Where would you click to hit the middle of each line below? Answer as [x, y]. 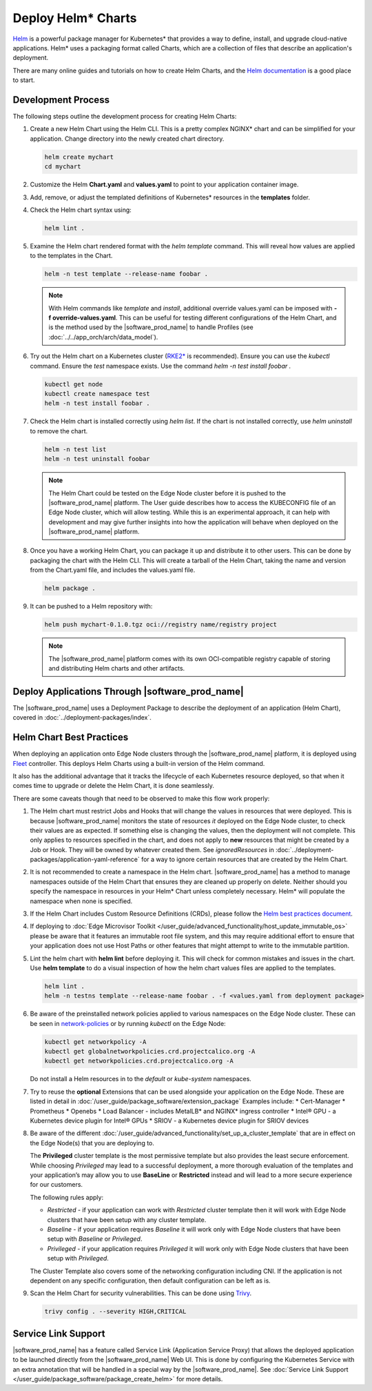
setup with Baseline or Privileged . [95, 1239]
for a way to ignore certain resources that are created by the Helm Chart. [245, 860]
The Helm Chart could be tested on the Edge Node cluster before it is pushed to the [167, 493]
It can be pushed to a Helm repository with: [91, 606]
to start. [24, 80]
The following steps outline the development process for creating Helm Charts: [125, 117]
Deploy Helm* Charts [75, 18]
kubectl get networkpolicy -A [95, 1042]
